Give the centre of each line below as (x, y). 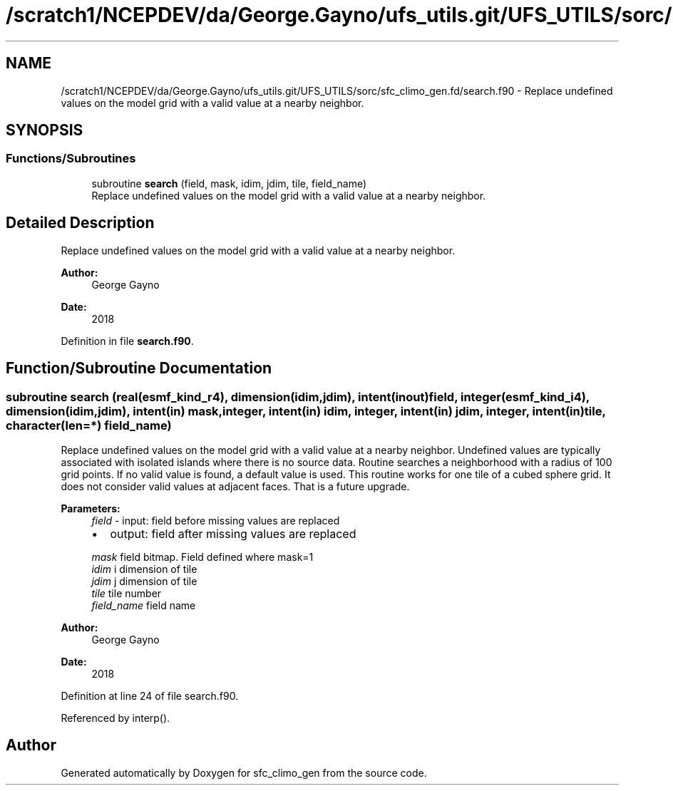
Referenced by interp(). (115, 718)
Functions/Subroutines (71, 159)
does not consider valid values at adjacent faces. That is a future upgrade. (235, 486)
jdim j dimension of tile (144, 581)
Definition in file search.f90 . (127, 341)
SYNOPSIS (45, 130)
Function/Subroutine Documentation (139, 368)
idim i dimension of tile (144, 569)
